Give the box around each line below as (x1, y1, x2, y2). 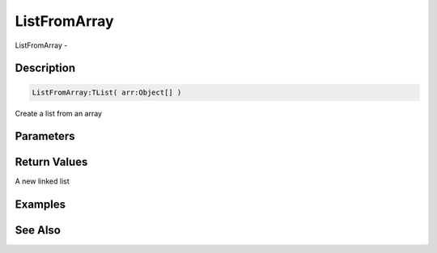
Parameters (15, 129, 75, 143)
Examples (15, 198, 66, 212)
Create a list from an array (15, 108, 103, 118)
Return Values (15, 155, 88, 169)
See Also (15, 223, 61, 238)
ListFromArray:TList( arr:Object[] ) (32, 87, 182, 97)
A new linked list (15, 176, 70, 186)
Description (15, 61, 76, 75)
